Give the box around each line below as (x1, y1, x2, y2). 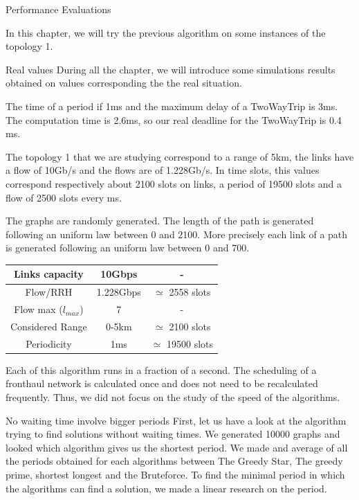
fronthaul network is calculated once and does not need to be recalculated (6, 376, 318, 391)
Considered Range (10, 319, 87, 333)
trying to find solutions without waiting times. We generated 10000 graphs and (6, 427, 340, 441)
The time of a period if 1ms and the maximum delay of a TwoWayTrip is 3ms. (6, 98, 338, 113)
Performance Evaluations (6, 2, 111, 16)
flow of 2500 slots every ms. (6, 190, 122, 204)
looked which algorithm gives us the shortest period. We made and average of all (6, 440, 348, 454)
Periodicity (26, 336, 72, 350)
